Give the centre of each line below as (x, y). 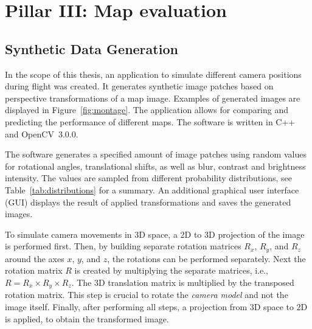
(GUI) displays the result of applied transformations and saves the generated (148, 202)
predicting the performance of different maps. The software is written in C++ (150, 121)
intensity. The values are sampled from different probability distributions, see (149, 178)
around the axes (35, 258)
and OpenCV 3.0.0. (42, 133)
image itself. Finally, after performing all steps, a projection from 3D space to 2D (156, 306)
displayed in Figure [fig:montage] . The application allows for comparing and (147, 110)
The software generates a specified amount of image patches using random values (156, 154)
